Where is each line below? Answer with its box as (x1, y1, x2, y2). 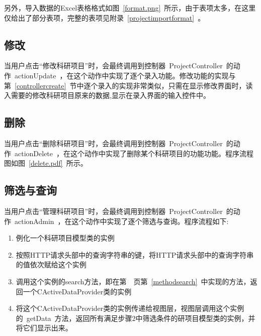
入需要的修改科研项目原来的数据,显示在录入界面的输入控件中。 (4, 90, 210, 100)
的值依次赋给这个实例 (16, 259, 86, 270)
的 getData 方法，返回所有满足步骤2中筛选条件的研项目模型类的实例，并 (16, 312, 255, 323)
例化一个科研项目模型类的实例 (16, 233, 115, 243)
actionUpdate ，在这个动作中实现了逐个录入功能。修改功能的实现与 (14, 70, 236, 80)
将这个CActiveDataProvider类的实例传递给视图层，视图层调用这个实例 (16, 303, 244, 313)
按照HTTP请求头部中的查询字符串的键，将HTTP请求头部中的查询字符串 (16, 249, 254, 260)
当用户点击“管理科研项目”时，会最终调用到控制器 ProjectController (4, 205, 223, 216)
